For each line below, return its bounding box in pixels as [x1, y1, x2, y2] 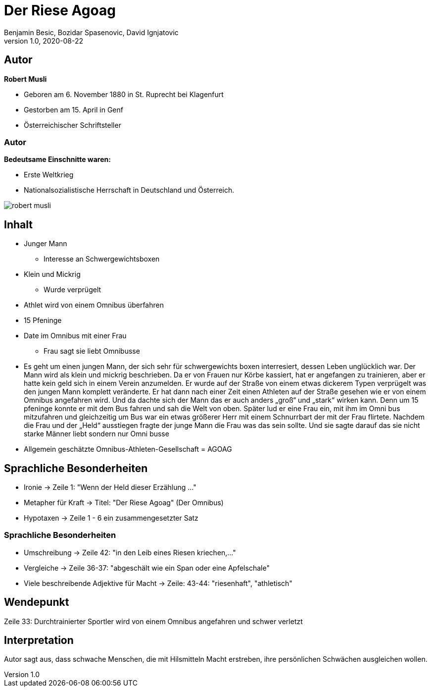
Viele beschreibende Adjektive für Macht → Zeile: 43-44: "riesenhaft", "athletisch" [24, 579, 292, 587]
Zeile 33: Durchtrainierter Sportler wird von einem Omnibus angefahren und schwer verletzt [4, 617, 303, 626]
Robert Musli [4, 74, 47, 83]
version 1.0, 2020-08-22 [4, 36, 83, 45]
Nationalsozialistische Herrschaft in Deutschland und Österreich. [24, 186, 235, 195]
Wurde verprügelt [44, 285, 101, 294]
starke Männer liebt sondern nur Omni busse [24, 429, 169, 438]
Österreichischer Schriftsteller [24, 120, 121, 129]
